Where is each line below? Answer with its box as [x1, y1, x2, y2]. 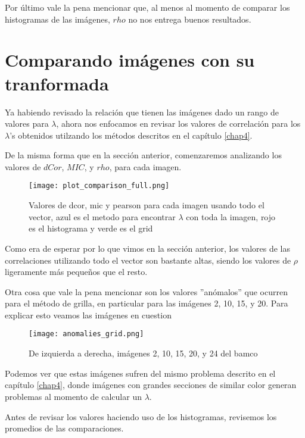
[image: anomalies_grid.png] [29, 330, 144, 339]
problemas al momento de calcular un [5, 390, 142, 402]
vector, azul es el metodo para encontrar [29, 210, 176, 223]
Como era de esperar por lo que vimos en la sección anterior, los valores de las [5, 242, 290, 254]
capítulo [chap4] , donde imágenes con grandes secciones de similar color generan [5, 378, 297, 391]
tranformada [5, 71, 109, 95]
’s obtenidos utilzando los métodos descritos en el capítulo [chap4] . [10, 129, 253, 141]
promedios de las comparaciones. [5, 422, 124, 434]
